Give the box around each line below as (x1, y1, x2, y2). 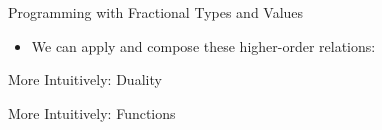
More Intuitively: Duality (8, 69, 162, 90)
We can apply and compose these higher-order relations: (31, 35, 376, 56)
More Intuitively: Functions (8, 102, 176, 123)
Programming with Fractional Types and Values (8, 2, 304, 22)
